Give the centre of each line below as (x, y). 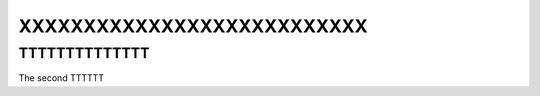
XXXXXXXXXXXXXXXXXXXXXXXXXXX (193, 26)
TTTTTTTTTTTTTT (84, 53)
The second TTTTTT (61, 78)
